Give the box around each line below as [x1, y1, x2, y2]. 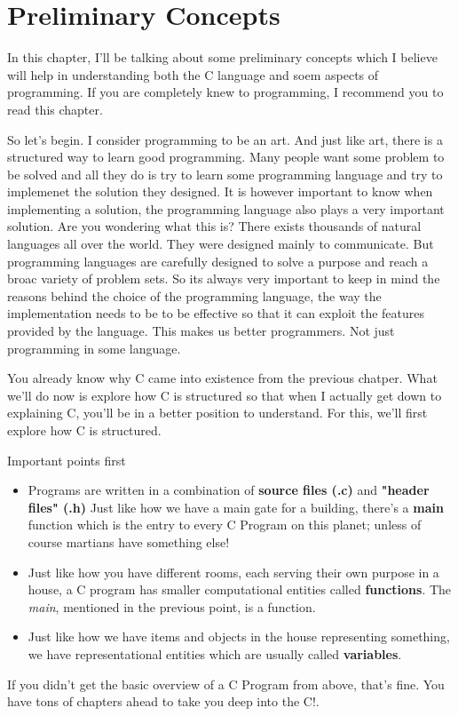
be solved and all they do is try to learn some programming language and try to [7, 164, 443, 183]
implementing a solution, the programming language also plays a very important [7, 199, 445, 218]
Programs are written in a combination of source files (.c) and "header [28, 481, 430, 499]
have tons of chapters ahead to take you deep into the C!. [7, 692, 320, 711]
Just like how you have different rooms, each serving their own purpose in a [28, 562, 439, 581]
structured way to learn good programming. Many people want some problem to [7, 147, 445, 166]
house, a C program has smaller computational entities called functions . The [28, 580, 452, 599]
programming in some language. [7, 338, 181, 357]
